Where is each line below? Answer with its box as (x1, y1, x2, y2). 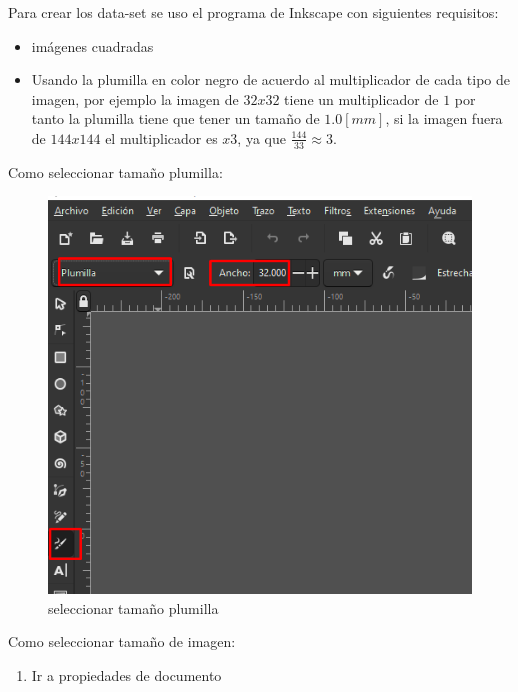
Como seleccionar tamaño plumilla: (8, 161, 223, 182)
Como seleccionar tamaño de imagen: (8, 631, 236, 652)
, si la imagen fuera (385, 108, 503, 129)
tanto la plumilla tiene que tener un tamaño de (31, 108, 320, 129)
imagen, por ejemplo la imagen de (31, 88, 239, 109)
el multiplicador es (105, 127, 218, 148)
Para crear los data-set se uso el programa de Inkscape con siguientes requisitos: (8, 2, 499, 22)
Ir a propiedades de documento (31, 664, 222, 685)
